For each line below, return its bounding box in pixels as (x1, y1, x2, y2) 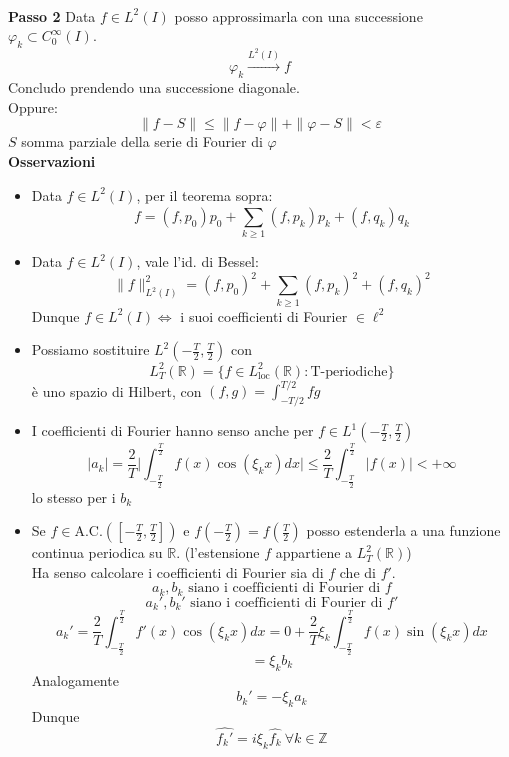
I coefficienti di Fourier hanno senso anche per (31, 420, 314, 441)
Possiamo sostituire (31, 339, 150, 360)
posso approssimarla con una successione (174, 5, 423, 26)
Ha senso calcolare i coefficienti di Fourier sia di (31, 561, 324, 582)
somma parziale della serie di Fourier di (21, 131, 263, 152)
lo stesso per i (31, 486, 116, 507)
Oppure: (8, 96, 58, 117)
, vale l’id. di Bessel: (136, 251, 259, 272)
